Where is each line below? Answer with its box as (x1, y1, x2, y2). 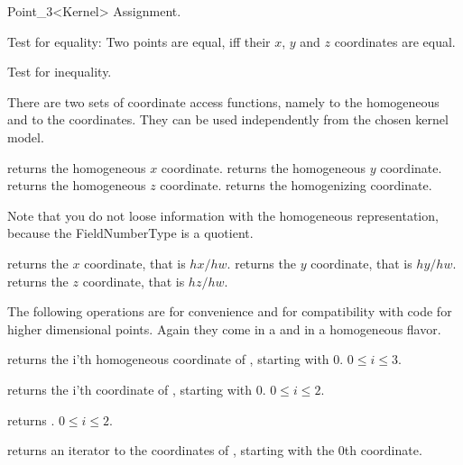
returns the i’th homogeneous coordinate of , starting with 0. (7, 350, 344, 369)
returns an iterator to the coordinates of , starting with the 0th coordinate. (7, 441, 422, 460)
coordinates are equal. (334, 32, 456, 50)
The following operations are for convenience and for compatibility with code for (7, 302, 452, 321)
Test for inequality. (7, 62, 112, 81)
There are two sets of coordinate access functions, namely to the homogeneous (7, 92, 440, 111)
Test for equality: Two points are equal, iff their (7, 32, 271, 50)
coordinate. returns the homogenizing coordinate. (160, 176, 432, 195)
